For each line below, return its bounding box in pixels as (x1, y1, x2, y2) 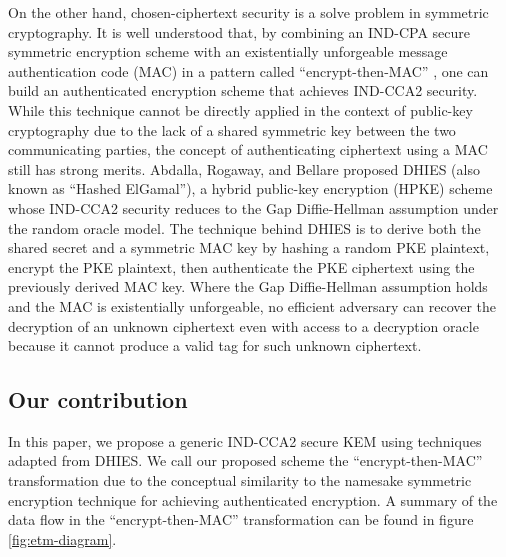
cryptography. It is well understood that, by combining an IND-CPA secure (8, 21, 471, 42)
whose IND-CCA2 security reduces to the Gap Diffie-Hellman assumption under (8, 197, 499, 218)
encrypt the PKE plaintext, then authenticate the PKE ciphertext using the (8, 256, 475, 277)
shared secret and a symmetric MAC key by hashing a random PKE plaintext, (8, 237, 490, 258)
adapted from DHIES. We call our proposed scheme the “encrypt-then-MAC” (8, 450, 483, 471)
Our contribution (8, 384, 188, 415)
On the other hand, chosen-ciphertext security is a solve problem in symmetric (8, 2, 489, 22)
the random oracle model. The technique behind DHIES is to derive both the (8, 217, 481, 238)
